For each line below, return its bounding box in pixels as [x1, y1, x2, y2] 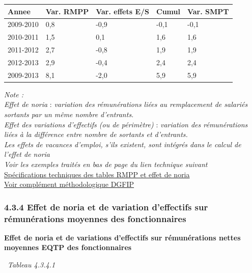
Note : [4, 89, 23, 99]
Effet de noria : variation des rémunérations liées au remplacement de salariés [4, 99, 248, 110]
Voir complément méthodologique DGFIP [4, 179, 134, 189]
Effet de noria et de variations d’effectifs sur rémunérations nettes [4, 232, 241, 242]
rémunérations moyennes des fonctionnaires [4, 212, 186, 225]
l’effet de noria [4, 149, 50, 159]
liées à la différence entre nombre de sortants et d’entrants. [4, 129, 188, 140]
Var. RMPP [45, 6, 89, 16]
